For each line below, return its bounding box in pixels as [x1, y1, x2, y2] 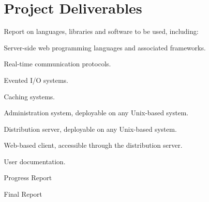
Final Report [4, 189, 43, 199]
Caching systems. [4, 91, 55, 101]
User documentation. [4, 156, 66, 166]
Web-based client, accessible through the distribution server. [4, 140, 182, 150]
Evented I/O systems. [4, 75, 69, 85]
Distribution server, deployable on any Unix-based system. [4, 124, 177, 134]
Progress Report [4, 172, 52, 183]
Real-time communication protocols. [4, 59, 111, 69]
